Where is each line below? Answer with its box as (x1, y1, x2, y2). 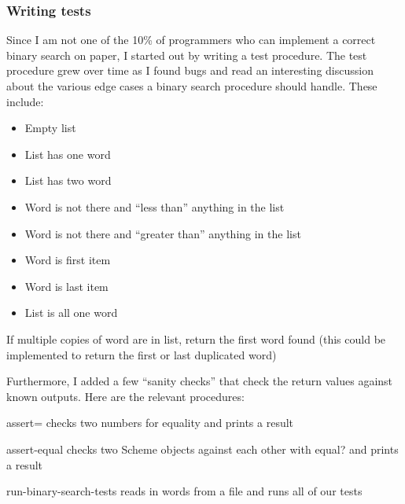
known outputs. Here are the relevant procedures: (6, 388, 245, 404)
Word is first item (24, 252, 111, 268)
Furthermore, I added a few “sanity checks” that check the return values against (6, 373, 393, 389)
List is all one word (24, 304, 118, 321)
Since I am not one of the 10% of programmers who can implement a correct (6, 31, 376, 48)
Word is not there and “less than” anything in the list (24, 198, 285, 215)
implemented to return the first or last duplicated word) (6, 346, 277, 362)
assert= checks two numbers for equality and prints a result (6, 414, 294, 431)
